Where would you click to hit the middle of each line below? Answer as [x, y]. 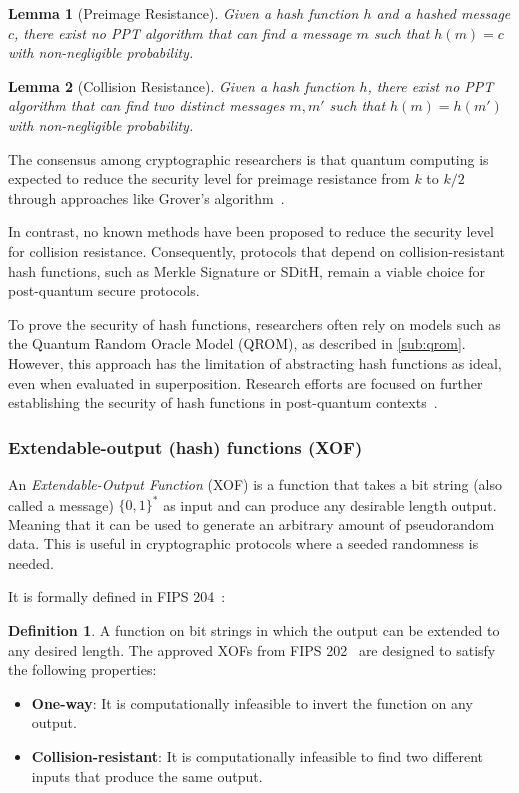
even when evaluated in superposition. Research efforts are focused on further [245, 382]
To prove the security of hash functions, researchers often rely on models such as [254, 323]
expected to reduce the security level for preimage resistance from [209, 178]
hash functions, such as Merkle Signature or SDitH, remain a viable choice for [247, 270]
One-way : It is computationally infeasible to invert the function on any [252, 702]
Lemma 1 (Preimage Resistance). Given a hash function [183, 13]
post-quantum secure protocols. [104, 290]
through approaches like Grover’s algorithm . [146, 197]
